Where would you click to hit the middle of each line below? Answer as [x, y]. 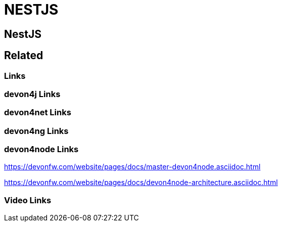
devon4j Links [32, 94]
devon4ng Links [36, 131]
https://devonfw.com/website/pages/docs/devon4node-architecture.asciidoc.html [141, 183]
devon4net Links [38, 112]
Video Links [28, 200]
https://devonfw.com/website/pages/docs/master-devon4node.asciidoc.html [132, 167]
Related [24, 56]
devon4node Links [41, 149]
